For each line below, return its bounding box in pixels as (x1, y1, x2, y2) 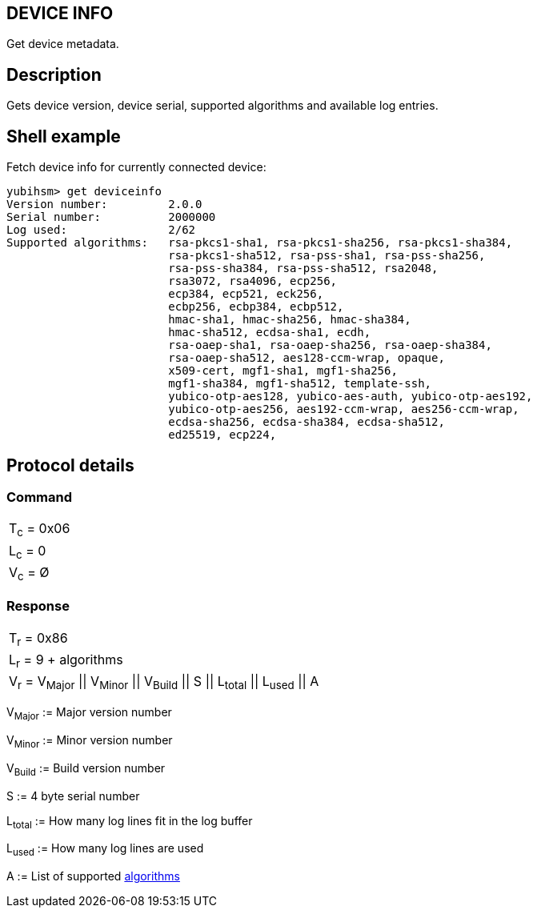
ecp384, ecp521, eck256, (168, 287, 324, 301)
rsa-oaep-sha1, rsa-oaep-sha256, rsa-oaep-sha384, (168, 339, 492, 352)
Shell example (6, 126, 121, 146)
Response (6, 598, 70, 615)
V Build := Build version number (6, 760, 166, 778)
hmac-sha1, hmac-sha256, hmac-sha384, (168, 313, 411, 327)
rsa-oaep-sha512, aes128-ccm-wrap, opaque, (168, 351, 445, 365)
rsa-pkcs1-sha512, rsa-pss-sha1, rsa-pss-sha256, (168, 249, 486, 263)
